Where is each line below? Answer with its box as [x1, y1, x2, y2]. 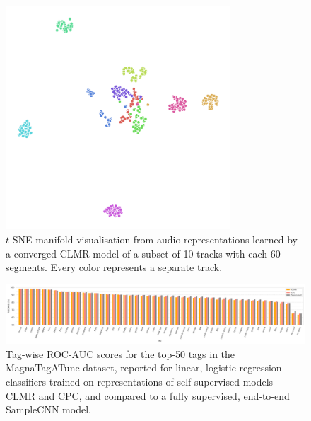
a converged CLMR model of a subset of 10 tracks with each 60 [6, 246, 281, 260]
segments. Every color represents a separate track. [6, 260, 223, 275]
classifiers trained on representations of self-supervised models [6, 374, 274, 388]
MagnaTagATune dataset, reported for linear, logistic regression [6, 360, 282, 375]
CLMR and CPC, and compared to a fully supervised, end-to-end [6, 388, 290, 403]
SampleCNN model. [6, 402, 91, 417]
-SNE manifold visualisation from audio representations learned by [9, 231, 298, 246]
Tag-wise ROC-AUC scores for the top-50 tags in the [6, 346, 235, 361]
